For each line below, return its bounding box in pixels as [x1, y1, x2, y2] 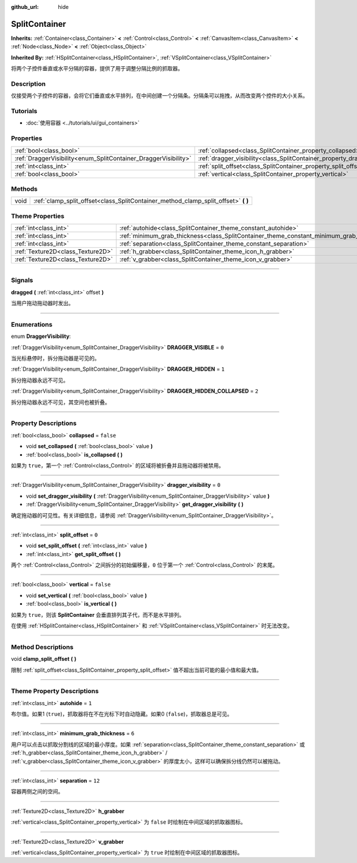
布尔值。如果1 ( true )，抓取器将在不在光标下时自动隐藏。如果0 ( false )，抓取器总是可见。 [11, 710, 233, 718]
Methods [11, 185, 38, 193]
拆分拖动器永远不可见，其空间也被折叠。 [11, 398, 110, 405]
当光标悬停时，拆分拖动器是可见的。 [11, 355, 100, 362]
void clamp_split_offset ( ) [11, 656, 77, 663]
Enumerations [11, 320, 53, 328]
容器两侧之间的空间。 [11, 788, 64, 795]
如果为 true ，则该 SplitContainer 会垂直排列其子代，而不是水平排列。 [11, 611, 184, 618]
